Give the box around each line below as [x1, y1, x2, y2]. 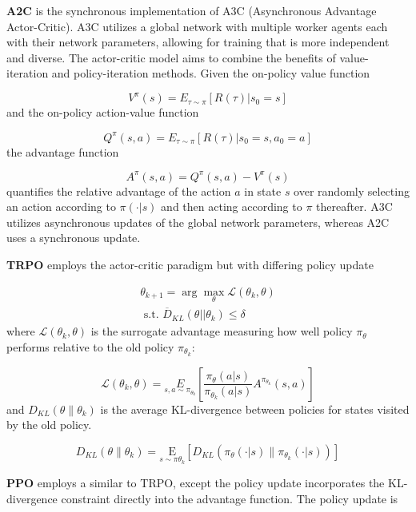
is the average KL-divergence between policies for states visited [100, 400, 410, 417]
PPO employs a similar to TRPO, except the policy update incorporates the [6, 474, 385, 491]
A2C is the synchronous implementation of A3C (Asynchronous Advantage [6, 2, 377, 18]
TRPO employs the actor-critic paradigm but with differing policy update [6, 256, 374, 273]
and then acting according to [161, 198, 302, 215]
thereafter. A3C [316, 198, 393, 215]
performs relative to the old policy [6, 338, 174, 355]
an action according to [6, 198, 116, 215]
